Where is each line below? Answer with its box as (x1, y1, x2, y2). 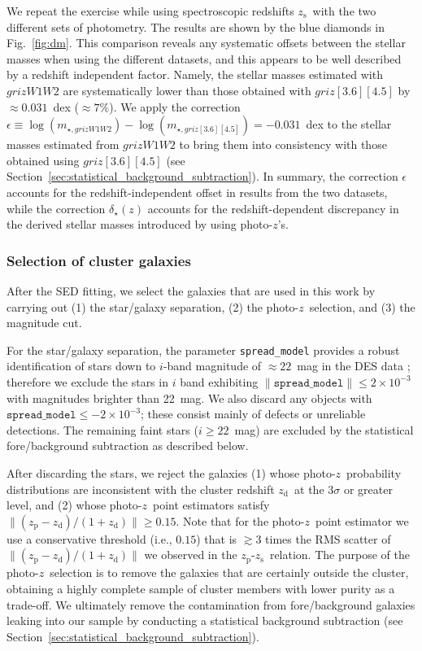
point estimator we (315, 512, 409, 529)
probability (346, 464, 402, 481)
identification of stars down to (7, 357, 156, 374)
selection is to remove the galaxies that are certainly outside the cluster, (50, 564, 409, 581)
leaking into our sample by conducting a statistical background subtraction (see (7, 612, 403, 629)
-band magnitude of (163, 357, 262, 374)
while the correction (7, 199, 106, 216)
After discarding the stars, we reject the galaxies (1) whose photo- (7, 464, 336, 481)
